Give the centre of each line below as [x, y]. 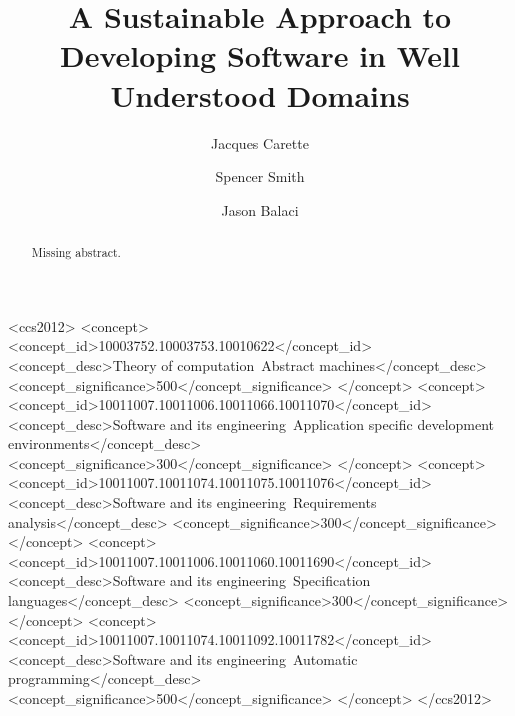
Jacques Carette [260, 142]
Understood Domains [260, 94]
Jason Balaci [260, 209]
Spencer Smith [260, 176]
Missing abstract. [76, 252]
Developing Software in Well [260, 55]
